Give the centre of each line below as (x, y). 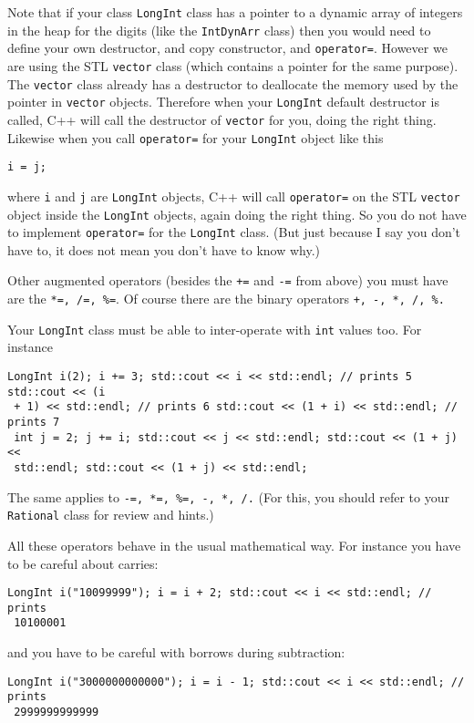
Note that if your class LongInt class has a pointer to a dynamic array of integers (235, 12)
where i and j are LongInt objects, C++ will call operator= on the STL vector (234, 196)
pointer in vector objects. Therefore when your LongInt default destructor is (223, 102)
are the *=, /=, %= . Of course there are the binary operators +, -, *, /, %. (226, 299)
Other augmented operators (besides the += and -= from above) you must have (228, 280)
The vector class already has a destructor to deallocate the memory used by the (233, 83)
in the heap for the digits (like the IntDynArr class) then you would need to (219, 30)
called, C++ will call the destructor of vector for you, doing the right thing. (222, 119)
